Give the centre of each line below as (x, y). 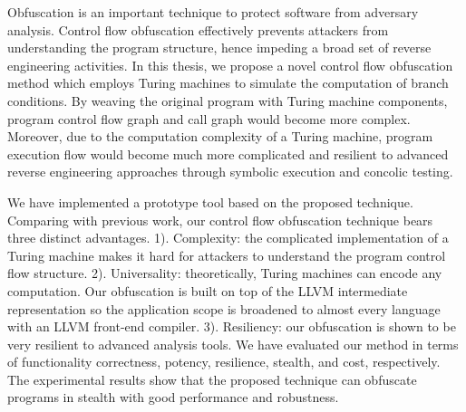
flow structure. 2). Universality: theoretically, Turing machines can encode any (225, 273)
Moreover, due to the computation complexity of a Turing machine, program (220, 136)
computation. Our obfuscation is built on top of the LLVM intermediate (208, 290)
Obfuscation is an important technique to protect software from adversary (213, 12)
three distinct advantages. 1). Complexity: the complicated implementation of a (228, 238)
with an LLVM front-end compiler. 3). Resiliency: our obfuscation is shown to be (232, 326)
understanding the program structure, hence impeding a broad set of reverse (219, 48)
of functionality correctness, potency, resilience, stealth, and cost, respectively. (224, 362)
